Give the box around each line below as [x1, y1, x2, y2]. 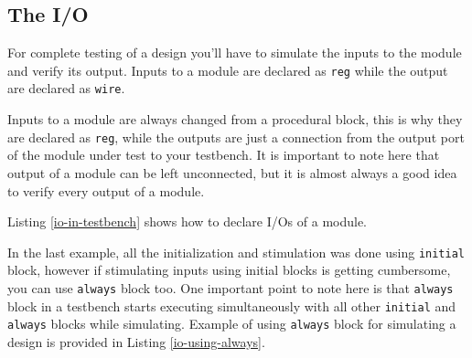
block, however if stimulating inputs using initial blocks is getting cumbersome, [7, 260, 451, 279]
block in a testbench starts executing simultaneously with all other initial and [7, 296, 456, 315]
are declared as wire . [7, 79, 125, 98]
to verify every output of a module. [7, 181, 205, 200]
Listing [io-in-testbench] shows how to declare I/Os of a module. [7, 212, 367, 231]
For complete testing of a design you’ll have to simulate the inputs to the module [7, 43, 462, 62]
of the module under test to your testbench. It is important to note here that [7, 145, 440, 164]
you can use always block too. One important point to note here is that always [7, 278, 454, 297]
